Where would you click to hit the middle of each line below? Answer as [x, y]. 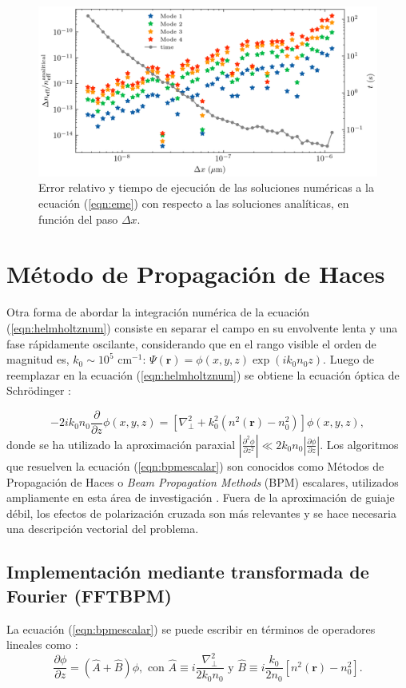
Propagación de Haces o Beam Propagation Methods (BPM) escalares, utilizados [203, 481]
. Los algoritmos [359, 444]
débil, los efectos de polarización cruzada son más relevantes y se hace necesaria [201, 513]
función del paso [78, 219]
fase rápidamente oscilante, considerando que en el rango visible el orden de [191, 343]
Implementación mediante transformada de [188, 572]
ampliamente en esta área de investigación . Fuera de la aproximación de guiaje [201, 497]
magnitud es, [38, 359]
